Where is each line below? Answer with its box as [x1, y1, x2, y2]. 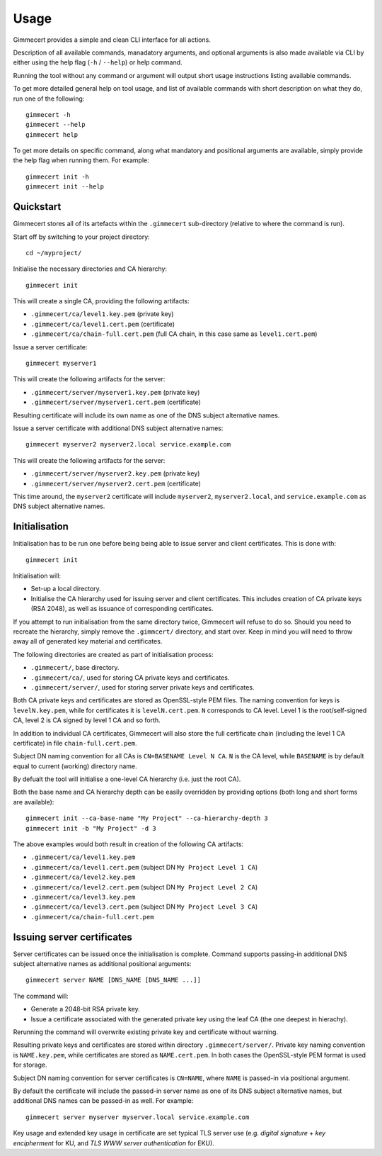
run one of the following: [13, 94, 85, 103]
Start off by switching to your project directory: [13, 232, 150, 241]
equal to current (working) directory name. [13, 762, 137, 770]
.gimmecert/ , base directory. [30, 663, 120, 672]
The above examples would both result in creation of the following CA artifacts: [13, 840, 244, 848]
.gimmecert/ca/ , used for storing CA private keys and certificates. [30, 673, 230, 682]
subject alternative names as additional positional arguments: [13, 960, 192, 968]
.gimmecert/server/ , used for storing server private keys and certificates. [30, 683, 255, 691]
